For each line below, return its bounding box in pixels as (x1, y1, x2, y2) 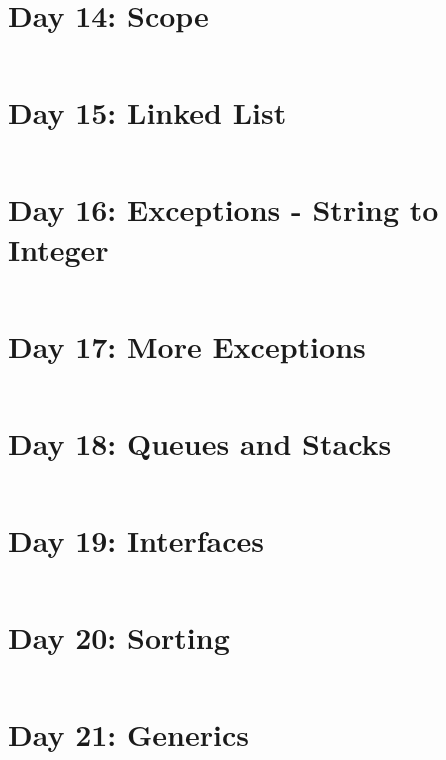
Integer (8, 228, 109, 269)
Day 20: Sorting (8, 617, 230, 658)
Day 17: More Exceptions (8, 325, 366, 366)
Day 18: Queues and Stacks (8, 422, 392, 463)
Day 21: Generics (8, 714, 249, 755)
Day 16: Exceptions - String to (8, 189, 439, 230)
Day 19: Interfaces (8, 520, 265, 560)
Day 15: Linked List (8, 92, 287, 133)
